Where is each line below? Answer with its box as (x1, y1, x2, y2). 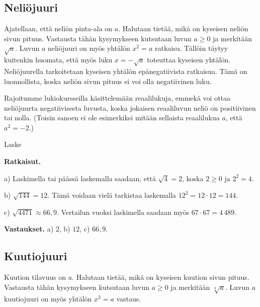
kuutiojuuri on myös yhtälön (4, 293, 92, 303)
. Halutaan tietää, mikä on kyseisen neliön (118, 23, 248, 34)
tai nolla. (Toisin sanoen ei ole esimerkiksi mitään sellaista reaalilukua (4, 112, 220, 123)
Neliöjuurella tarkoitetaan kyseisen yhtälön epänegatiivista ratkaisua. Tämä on (4, 65, 247, 76)
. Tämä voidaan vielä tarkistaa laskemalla (47, 190, 177, 200)
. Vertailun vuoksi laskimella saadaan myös (56, 206, 190, 217)
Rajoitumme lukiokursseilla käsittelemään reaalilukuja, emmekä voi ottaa (4, 93, 231, 103)
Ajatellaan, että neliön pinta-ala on (4, 23, 113, 34)
